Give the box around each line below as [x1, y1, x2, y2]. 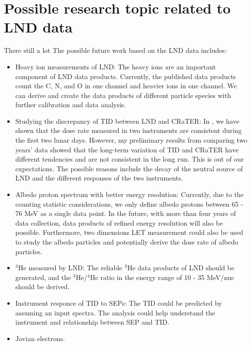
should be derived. [15, 281, 70, 292]
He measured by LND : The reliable [18, 263, 123, 273]
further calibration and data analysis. [15, 99, 126, 110]
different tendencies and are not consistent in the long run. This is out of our [15, 154, 244, 164]
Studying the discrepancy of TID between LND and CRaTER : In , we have [15, 115, 239, 126]
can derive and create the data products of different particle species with [15, 90, 231, 100]
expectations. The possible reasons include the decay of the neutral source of [15, 163, 243, 173]
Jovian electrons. [15, 333, 65, 343]
